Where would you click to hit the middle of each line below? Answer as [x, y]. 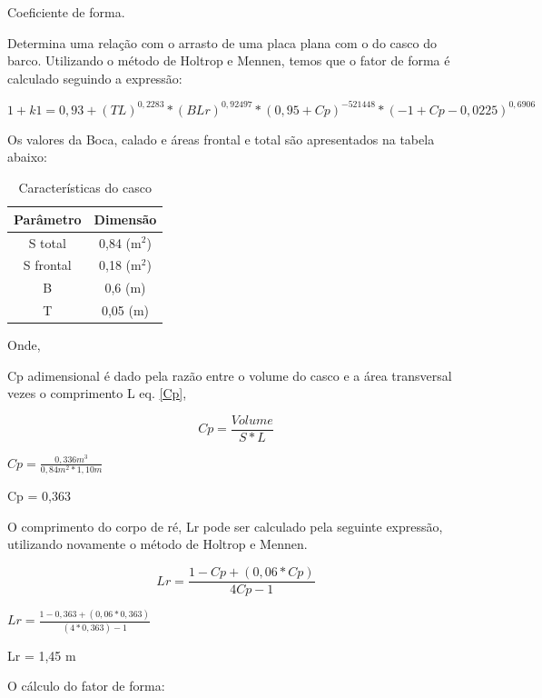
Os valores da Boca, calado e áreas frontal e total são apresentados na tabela [221, 139]
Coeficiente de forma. [66, 12]
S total [47, 242]
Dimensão [125, 219]
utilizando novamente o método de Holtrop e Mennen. [158, 544]
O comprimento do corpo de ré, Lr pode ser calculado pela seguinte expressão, [225, 526]
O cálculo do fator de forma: [86, 686]
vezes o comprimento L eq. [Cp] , [97, 393]
